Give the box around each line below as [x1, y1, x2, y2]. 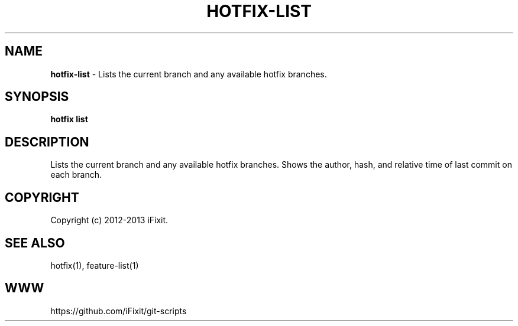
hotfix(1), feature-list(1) [50, 260, 139, 270]
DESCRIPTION [5, 134, 89, 149]
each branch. [50, 169, 102, 180]
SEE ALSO [5, 235, 65, 250]
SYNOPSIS [5, 89, 69, 105]
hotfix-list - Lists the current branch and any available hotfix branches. [50, 69, 327, 79]
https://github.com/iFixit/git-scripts [50, 305, 187, 316]
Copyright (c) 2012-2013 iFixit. [50, 215, 169, 226]
